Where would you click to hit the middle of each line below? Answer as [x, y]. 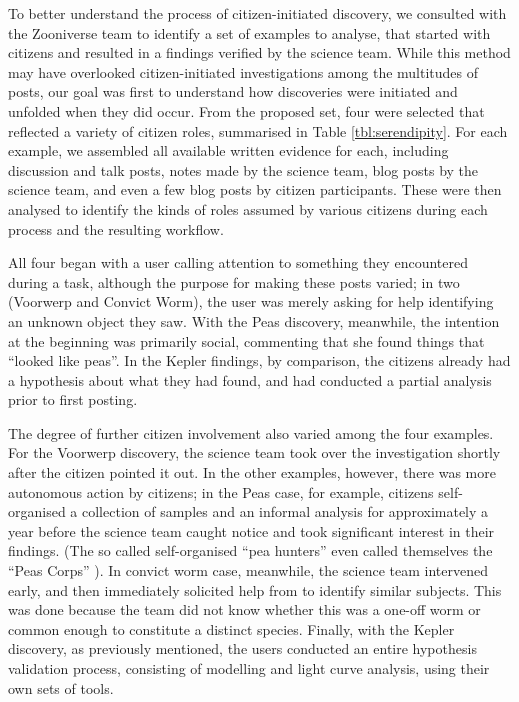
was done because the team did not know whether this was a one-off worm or [244, 609]
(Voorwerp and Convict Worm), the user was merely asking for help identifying [251, 301]
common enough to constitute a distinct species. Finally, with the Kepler [231, 628]
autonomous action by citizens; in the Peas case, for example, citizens [221, 491]
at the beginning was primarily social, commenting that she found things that [246, 340]
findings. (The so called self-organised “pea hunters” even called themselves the [250, 550]
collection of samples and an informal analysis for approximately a [285, 511]
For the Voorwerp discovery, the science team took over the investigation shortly [254, 452]
